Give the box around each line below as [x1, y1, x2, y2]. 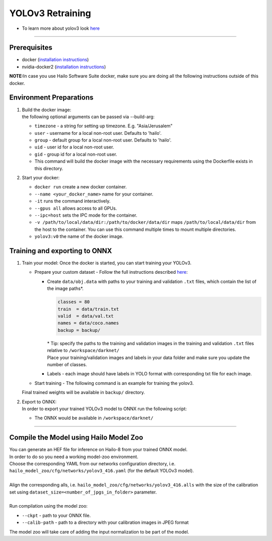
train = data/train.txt [57, 306, 119, 312]
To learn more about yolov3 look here [22, 25, 100, 31]
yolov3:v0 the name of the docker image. [34, 233, 123, 239]
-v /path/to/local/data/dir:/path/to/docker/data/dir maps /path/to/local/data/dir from [34, 219, 256, 225]
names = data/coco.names [57, 320, 119, 326]
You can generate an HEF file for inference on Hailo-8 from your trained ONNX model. [9, 447, 188, 453]
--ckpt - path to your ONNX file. [22, 512, 91, 518]
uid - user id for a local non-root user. [34, 144, 114, 150]
